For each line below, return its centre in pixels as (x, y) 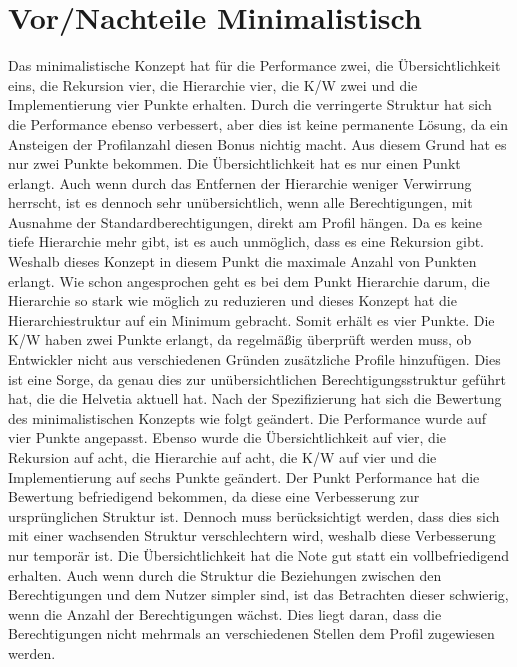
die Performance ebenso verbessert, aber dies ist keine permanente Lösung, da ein (258, 123)
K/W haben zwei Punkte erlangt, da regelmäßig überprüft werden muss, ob (240, 339)
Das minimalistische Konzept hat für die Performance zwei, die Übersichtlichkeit (254, 65)
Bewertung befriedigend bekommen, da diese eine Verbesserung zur (214, 496)
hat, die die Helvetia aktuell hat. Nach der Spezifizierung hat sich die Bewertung (255, 398)
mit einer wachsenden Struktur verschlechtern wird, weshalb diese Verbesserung (252, 535)
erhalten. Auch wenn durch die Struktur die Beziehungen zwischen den (225, 574)
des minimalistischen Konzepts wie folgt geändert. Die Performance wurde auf (247, 417)
